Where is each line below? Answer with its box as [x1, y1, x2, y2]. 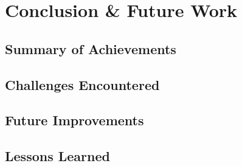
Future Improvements [5, 111, 144, 130]
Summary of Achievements [5, 39, 176, 58]
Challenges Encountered [5, 75, 160, 94]
